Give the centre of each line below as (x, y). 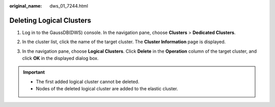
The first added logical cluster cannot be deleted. (88, 82)
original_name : (26, 6)
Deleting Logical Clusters (50, 20)
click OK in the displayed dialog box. (60, 58)
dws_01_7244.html (69, 6)
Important (34, 72)
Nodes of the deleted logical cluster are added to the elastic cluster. (107, 89)
